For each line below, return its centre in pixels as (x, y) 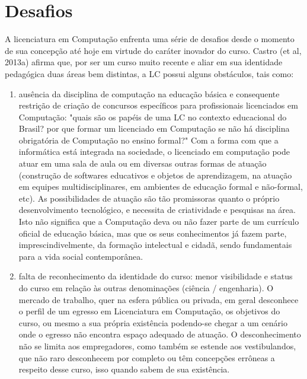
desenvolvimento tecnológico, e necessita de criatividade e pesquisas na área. (157, 210)
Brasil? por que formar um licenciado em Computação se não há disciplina (154, 128)
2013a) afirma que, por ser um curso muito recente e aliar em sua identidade (144, 62)
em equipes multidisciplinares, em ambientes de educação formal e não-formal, (161, 187)
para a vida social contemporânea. (81, 256)
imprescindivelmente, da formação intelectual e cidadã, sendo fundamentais (155, 245)
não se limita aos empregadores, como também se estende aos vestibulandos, (157, 345)
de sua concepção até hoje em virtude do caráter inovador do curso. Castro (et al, (153, 50)
